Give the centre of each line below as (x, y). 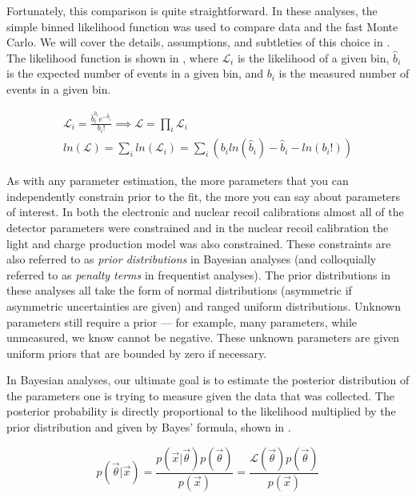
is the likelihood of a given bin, (313, 57)
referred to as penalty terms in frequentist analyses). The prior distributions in (198, 274)
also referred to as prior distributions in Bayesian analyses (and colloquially (192, 259)
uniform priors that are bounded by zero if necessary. (137, 353)
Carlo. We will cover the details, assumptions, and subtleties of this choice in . (198, 42)
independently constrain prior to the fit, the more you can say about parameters (204, 196)
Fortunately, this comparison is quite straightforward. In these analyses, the (192, 10)
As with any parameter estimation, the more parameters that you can (178, 181)
